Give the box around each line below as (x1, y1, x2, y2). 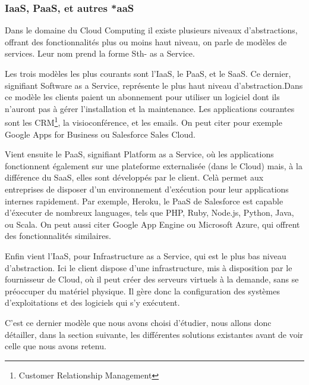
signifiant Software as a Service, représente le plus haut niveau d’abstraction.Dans (5, 79, 303, 91)
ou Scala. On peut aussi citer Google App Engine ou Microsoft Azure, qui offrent (5, 218, 300, 230)
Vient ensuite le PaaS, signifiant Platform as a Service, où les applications (5, 148, 274, 160)
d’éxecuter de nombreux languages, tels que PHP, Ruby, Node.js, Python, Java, (5, 206, 294, 219)
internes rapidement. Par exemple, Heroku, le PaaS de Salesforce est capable (5, 194, 283, 207)
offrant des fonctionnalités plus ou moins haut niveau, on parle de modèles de (5, 35, 287, 48)
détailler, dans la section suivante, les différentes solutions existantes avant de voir (5, 328, 304, 340)
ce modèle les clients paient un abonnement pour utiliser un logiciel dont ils (5, 91, 280, 103)
